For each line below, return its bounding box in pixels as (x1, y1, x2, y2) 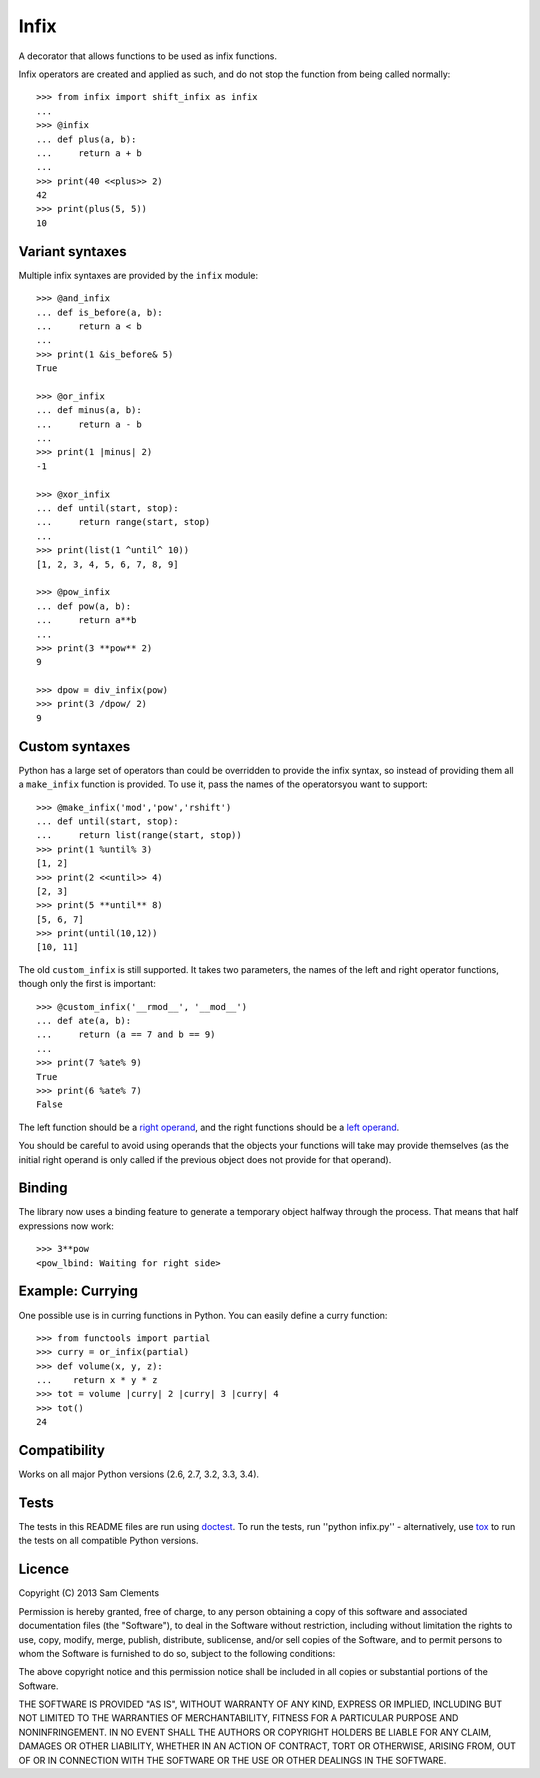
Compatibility (18, 1442, 105, 1459)
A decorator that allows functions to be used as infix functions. (18, 50, 277, 62)
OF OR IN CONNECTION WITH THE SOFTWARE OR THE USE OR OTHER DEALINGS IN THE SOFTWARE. (18, 1754, 447, 1766)
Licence (18, 1561, 70, 1578)
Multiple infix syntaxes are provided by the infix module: (18, 269, 259, 281)
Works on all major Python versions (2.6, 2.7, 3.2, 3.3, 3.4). (18, 1468, 260, 1480)
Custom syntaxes (18, 738, 131, 755)
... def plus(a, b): (36, 133, 137, 145)
